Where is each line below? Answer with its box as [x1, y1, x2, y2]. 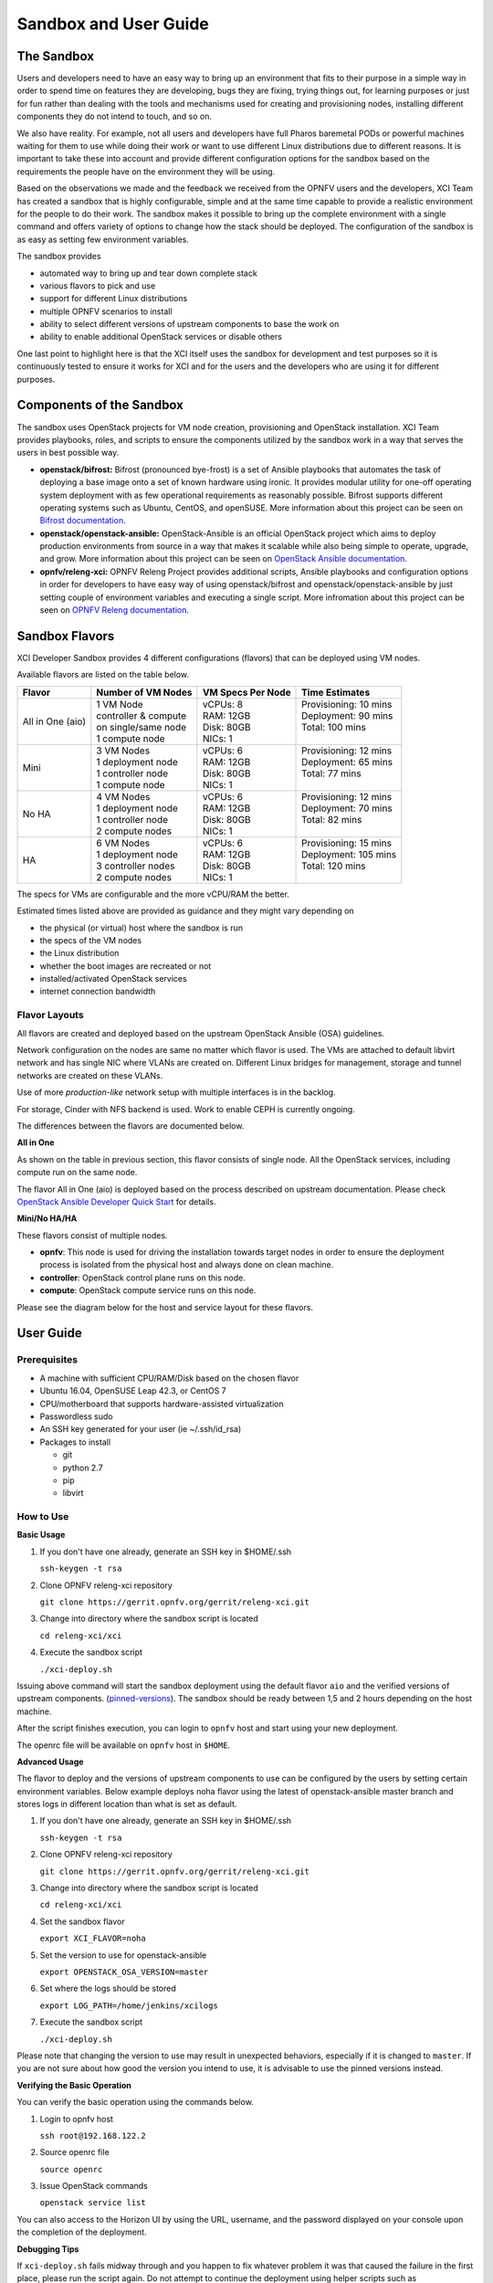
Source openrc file [39, 2147, 110, 2158]
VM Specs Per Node [202, 686, 291, 699]
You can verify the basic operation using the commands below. [16, 2097, 255, 2108]
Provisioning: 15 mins [301, 836, 393, 849]
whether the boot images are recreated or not [39, 960, 212, 972]
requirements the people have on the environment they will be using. [16, 165, 276, 177]
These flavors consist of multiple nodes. [16, 1229, 168, 1241]
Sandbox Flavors [16, 628, 115, 644]
